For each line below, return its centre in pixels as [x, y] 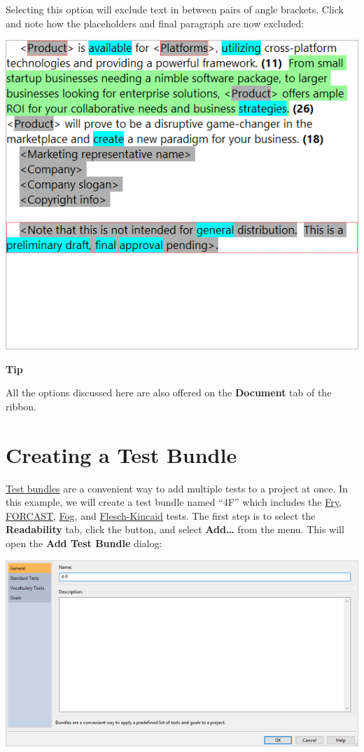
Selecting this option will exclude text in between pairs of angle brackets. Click [175, 9]
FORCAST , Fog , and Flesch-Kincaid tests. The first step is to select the [161, 515]
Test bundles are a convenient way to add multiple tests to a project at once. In [177, 488]
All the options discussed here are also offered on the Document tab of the [169, 392]
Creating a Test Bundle [121, 454]
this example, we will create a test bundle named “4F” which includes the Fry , [174, 502]
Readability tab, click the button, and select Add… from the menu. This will [175, 529]
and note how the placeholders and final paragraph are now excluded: [155, 23]
